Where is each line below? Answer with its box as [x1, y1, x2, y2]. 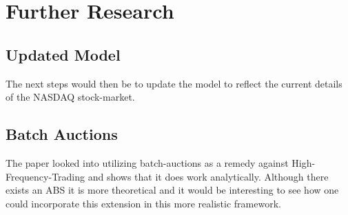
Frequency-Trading [6, 169, 85, 183]
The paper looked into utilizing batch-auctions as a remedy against [6, 155, 289, 170]
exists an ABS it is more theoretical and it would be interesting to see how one [6, 183, 339, 197]
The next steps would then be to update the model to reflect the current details [6, 76, 342, 90]
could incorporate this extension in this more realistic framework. [6, 196, 281, 210]
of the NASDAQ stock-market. [6, 90, 135, 104]
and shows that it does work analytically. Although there [88, 169, 329, 183]
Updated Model [6, 43, 121, 65]
